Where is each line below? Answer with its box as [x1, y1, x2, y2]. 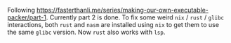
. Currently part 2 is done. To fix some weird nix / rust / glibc [46, 13, 225, 21]
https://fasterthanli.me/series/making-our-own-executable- [36, 6, 209, 14]
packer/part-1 [7, 13, 47, 21]
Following [7, 6, 35, 14]
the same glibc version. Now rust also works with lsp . [7, 28, 166, 36]
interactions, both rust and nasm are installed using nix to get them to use [7, 21, 220, 28]
